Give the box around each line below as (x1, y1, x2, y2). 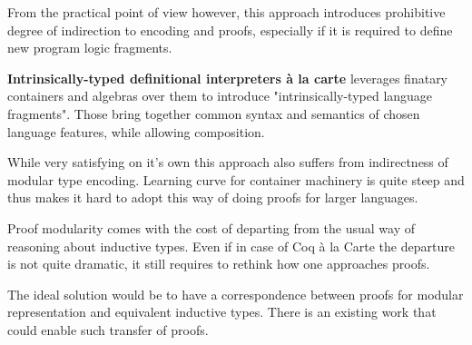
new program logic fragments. (7, 38, 172, 57)
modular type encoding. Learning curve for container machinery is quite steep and (7, 170, 465, 189)
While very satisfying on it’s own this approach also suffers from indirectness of (7, 153, 448, 172)
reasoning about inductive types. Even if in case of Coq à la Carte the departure (7, 236, 455, 255)
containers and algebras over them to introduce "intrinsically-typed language (7, 86, 433, 105)
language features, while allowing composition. (7, 122, 265, 141)
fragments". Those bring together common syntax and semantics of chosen (7, 103, 420, 123)
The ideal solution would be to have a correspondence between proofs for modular (7, 284, 464, 303)
